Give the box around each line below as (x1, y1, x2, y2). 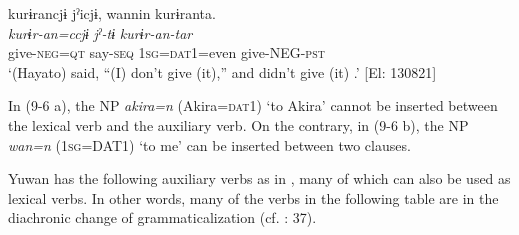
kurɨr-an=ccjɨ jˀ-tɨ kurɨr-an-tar (8, 22, 193, 43)
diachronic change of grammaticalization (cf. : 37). (8, 207, 317, 228)
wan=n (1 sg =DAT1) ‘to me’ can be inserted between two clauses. (8, 134, 411, 155)
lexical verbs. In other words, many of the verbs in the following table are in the (8, 187, 499, 208)
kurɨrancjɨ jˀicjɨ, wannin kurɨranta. (8, 3, 216, 23)
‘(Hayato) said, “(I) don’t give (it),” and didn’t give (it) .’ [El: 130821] (8, 61, 437, 82)
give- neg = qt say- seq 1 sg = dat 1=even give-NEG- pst (8, 42, 325, 63)
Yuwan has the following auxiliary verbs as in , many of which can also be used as (8, 168, 511, 189)
